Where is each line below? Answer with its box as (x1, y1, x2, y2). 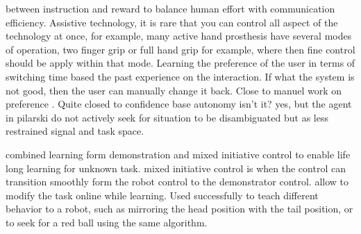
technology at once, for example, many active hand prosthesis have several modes (6, 28, 352, 43)
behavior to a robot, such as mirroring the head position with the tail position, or (6, 201, 353, 216)
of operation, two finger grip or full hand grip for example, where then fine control (6, 42, 355, 56)
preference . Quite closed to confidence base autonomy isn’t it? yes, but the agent (6, 97, 352, 111)
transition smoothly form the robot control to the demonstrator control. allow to (6, 174, 349, 189)
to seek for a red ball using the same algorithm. (6, 215, 208, 229)
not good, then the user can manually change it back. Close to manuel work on (6, 83, 342, 97)
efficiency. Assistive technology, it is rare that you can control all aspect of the (6, 15, 338, 29)
